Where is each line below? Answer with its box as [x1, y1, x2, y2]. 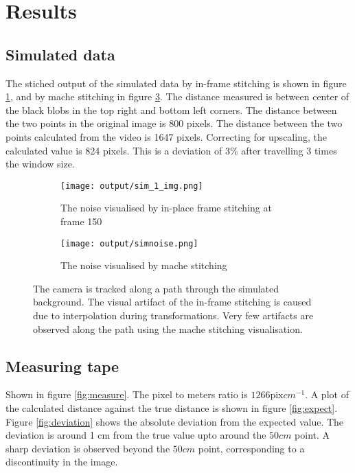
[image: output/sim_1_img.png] [60, 181, 203, 191]
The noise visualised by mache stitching [60, 258, 227, 273]
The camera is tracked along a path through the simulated [33, 281, 279, 295]
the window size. [5, 157, 75, 171]
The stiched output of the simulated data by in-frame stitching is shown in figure [5, 76, 347, 90]
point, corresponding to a [198, 441, 305, 455]
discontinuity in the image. [5, 454, 118, 469]
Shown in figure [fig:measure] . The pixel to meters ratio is [5, 387, 248, 402]
